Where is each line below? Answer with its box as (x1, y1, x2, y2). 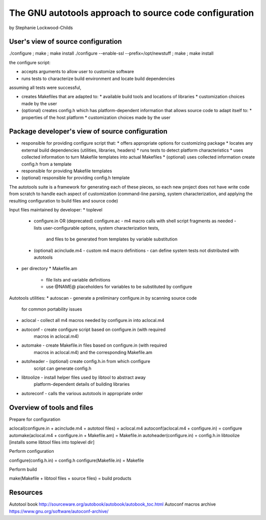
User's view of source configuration (9, 38, 122, 46)
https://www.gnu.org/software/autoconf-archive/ (9, 508, 109, 514)
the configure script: (9, 59, 51, 65)
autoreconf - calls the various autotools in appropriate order (21, 390, 143, 396)
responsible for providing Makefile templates (21, 168, 112, 174)
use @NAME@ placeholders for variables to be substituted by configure (46, 284, 192, 290)
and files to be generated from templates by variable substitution (46, 236, 177, 242)
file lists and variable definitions (46, 277, 111, 282)
